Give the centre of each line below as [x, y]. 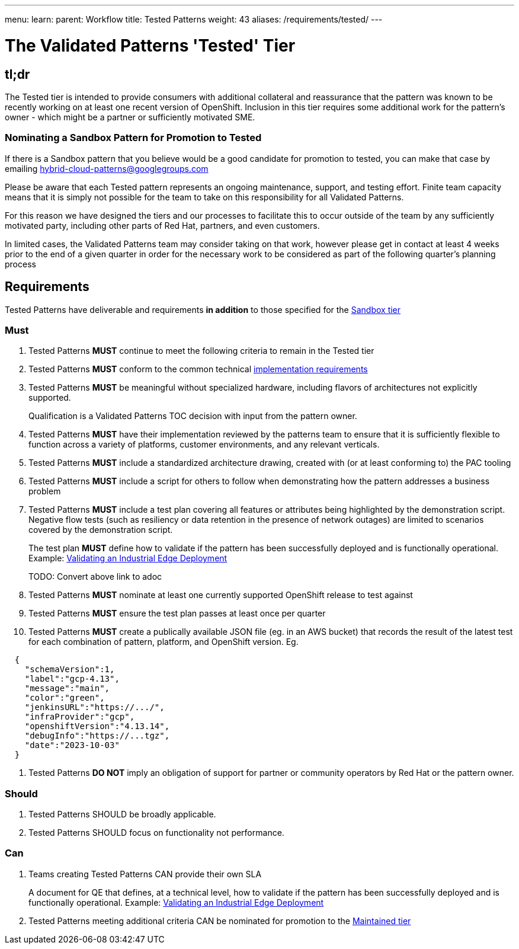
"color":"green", [65, 698]
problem [45, 491]
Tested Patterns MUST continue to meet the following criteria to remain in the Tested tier [201, 351]
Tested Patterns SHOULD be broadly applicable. [122, 814]
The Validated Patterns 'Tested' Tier [150, 45]
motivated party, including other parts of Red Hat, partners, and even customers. [162, 225]
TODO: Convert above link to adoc [95, 577]
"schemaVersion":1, [70, 670]
